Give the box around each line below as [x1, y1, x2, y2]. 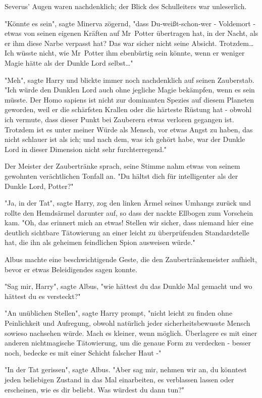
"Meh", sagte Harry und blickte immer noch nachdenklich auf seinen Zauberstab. [5, 74, 254, 85]
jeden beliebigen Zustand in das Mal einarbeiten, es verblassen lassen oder [5, 374, 234, 384]
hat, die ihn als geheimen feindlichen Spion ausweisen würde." [5, 237, 195, 247]
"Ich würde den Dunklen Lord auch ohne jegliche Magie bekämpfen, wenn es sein [5, 84, 255, 95]
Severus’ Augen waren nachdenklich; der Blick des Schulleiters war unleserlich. [5, 1, 247, 11]
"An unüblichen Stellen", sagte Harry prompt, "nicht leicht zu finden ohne [5, 308, 233, 318]
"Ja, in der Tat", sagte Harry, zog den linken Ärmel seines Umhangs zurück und [5, 197, 251, 208]
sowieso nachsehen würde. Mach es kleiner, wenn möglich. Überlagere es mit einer [5, 327, 257, 338]
